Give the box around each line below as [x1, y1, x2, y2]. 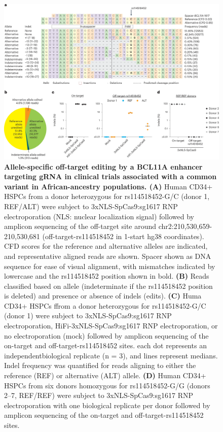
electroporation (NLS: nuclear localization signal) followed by [4, 211, 194, 221]
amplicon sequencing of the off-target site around [4, 221, 157, 231]
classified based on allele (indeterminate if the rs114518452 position [4, 280, 213, 291]
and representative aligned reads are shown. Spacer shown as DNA [4, 250, 211, 261]
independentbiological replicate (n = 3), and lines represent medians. [4, 350, 218, 360]
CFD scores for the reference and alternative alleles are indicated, [4, 241, 208, 251]
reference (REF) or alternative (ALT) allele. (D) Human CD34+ [4, 370, 206, 381]
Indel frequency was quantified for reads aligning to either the [4, 360, 196, 371]
